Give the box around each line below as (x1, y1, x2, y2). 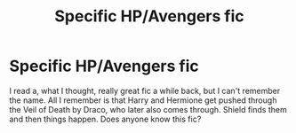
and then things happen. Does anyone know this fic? (9, 113, 202, 124)
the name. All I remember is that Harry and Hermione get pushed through (9, 95, 277, 106)
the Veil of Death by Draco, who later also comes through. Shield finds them (9, 104, 287, 114)
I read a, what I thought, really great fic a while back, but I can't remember (9, 85, 281, 96)
